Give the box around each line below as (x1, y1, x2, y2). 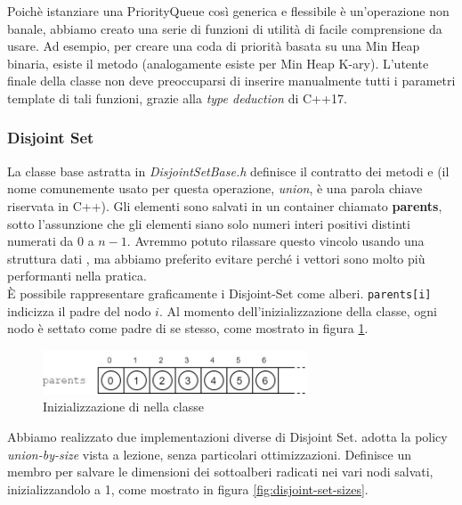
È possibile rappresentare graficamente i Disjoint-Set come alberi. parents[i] (7, 283, 432, 302)
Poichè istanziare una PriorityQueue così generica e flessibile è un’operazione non (7, 2, 450, 20)
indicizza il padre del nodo (7, 301, 151, 320)
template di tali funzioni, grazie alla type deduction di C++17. (7, 88, 347, 107)
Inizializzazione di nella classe (43, 397, 204, 416)
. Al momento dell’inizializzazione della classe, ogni (158, 301, 437, 320)
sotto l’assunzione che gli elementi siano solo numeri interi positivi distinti (7, 214, 410, 232)
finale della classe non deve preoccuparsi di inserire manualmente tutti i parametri (7, 71, 456, 90)
